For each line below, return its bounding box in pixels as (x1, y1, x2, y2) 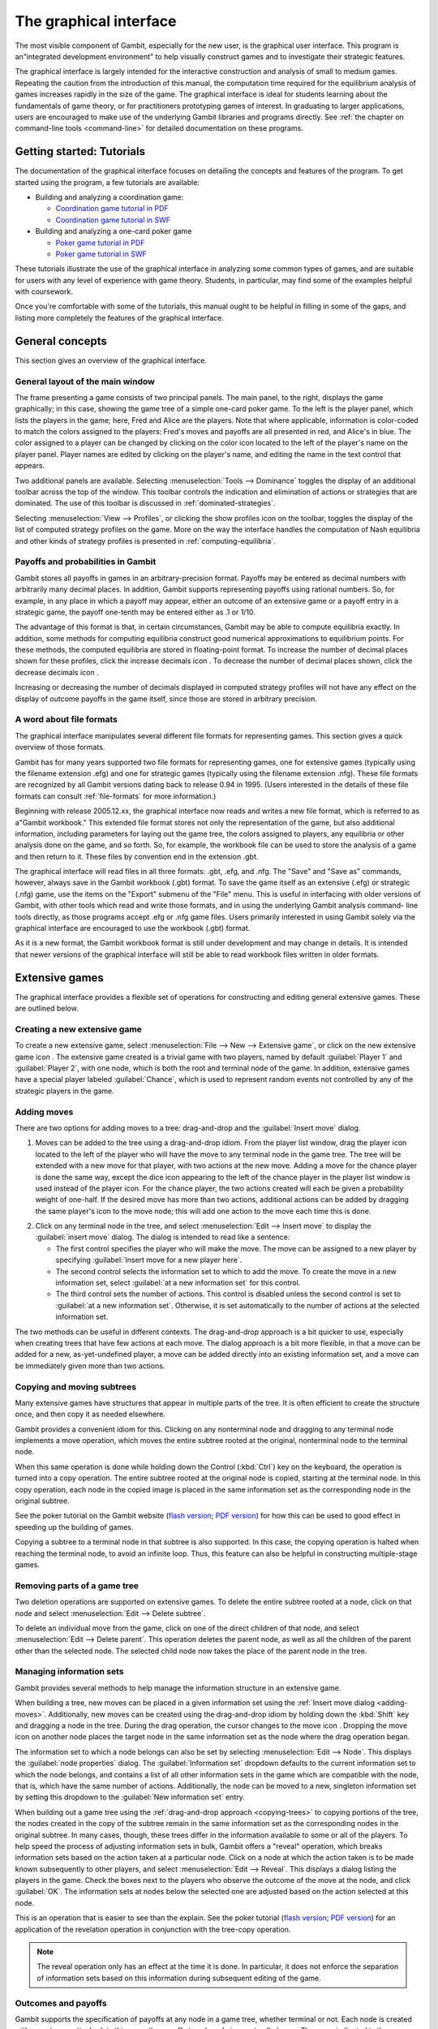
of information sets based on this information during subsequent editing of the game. (36, 1973, 321, 1983)
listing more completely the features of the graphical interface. (15, 312, 225, 322)
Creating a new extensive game (15, 1023, 142, 1035)
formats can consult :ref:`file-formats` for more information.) (15, 791, 217, 801)
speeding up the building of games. (15, 1522, 134, 1531)
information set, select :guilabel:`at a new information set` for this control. (55, 1278, 301, 1288)
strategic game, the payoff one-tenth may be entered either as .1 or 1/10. (15, 607, 255, 617)
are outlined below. (15, 1003, 79, 1014)
